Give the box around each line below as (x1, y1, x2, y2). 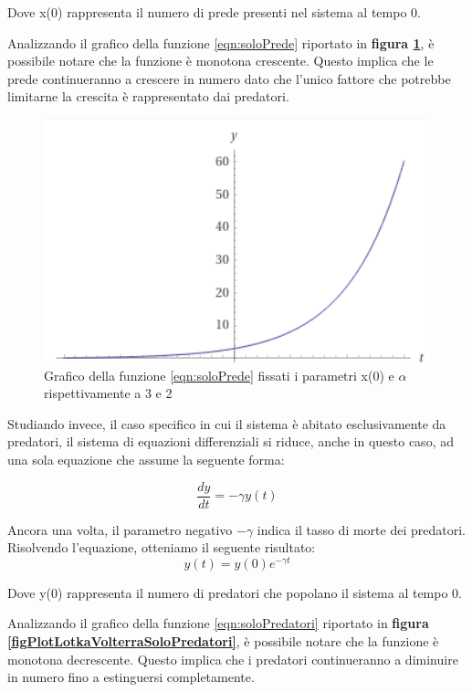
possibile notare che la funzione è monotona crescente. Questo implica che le (7, 51, 434, 70)
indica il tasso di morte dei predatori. (257, 519, 466, 539)
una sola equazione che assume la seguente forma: (7, 449, 285, 468)
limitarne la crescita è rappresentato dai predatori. (7, 87, 289, 106)
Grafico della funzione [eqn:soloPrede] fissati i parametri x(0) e (44, 365, 394, 384)
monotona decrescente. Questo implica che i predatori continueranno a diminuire (7, 649, 458, 668)
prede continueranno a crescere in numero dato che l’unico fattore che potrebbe (7, 68, 451, 88)
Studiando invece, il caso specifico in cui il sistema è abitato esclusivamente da (7, 414, 446, 433)
